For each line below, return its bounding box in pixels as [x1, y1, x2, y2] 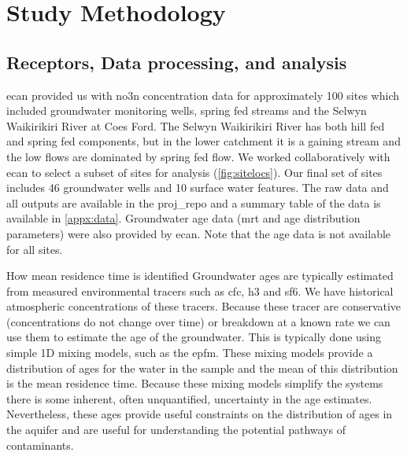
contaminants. [6, 436, 74, 453]
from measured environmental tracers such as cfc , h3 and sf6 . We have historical [6, 282, 394, 299]
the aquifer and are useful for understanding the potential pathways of [6, 421, 346, 438]
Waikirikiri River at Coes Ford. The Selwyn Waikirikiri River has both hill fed [6, 117, 385, 134]
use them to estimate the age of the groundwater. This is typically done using [6, 329, 382, 345]
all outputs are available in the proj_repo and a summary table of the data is [6, 194, 381, 211]
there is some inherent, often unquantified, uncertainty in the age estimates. [6, 390, 372, 406]
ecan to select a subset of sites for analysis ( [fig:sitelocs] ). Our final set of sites [6, 164, 383, 180]
